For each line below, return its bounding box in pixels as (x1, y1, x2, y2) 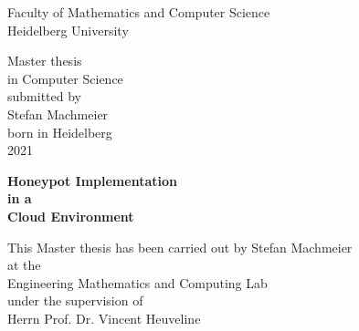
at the (7, 255, 41, 274)
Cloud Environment (7, 206, 134, 225)
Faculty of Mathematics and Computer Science (7, 3, 270, 21)
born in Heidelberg (7, 122, 112, 141)
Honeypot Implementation (7, 171, 177, 190)
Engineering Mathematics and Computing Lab (7, 273, 268, 292)
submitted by (7, 87, 81, 106)
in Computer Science (7, 68, 123, 88)
